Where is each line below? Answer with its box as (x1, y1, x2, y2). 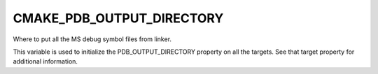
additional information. (13, 57, 78, 66)
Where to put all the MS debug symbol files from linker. (13, 35, 171, 43)
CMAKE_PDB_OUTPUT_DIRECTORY (13, 10, 224, 26)
